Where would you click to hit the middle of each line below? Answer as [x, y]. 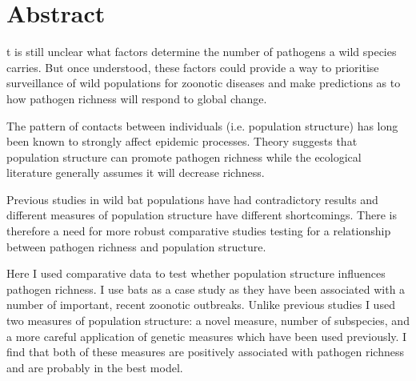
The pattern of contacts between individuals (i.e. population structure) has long [202, 125]
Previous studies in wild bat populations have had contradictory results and [192, 199]
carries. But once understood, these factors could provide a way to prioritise [193, 67]
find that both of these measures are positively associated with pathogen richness [205, 352]
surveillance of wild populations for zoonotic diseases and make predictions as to [204, 83]
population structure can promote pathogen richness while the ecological [184, 156]
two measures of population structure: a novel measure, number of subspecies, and [208, 321]
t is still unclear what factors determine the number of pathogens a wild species [202, 52]
